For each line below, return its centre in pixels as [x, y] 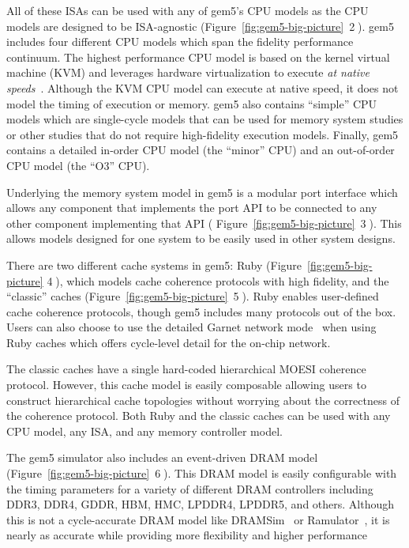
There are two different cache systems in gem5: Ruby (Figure [154, 265]
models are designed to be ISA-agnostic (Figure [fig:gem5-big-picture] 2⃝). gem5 [200, 26]
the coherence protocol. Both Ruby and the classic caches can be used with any [199, 416]
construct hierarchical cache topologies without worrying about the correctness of [203, 400]
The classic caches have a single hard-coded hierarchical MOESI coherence [186, 369]
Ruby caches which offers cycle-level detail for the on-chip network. [169, 342]
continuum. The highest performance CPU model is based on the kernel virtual [198, 57]
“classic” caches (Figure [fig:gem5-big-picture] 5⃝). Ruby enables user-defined [193, 296]
